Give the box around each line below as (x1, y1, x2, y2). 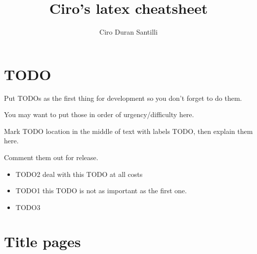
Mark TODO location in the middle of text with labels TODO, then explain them (4, 126, 253, 136)
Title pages (4, 231, 81, 251)
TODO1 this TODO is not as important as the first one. (15, 185, 187, 196)
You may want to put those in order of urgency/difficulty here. (4, 109, 194, 120)
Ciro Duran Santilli (99, 27, 158, 37)
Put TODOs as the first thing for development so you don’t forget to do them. (4, 92, 242, 103)
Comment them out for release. (4, 152, 98, 163)
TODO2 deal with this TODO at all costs (15, 169, 143, 179)
